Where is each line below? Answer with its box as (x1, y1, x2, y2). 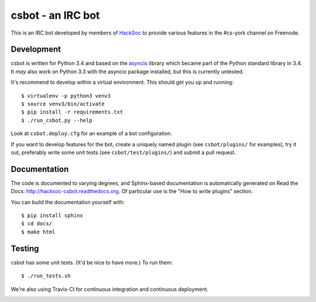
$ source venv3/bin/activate (21, 101, 105, 108)
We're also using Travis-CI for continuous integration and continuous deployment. (11, 286, 209, 293)
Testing (11, 243, 39, 253)
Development (11, 44, 61, 54)
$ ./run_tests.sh (21, 273, 71, 279)
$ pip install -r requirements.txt (21, 109, 123, 115)
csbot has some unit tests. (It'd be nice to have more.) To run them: (11, 259, 173, 266)
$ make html (21, 228, 56, 235)
